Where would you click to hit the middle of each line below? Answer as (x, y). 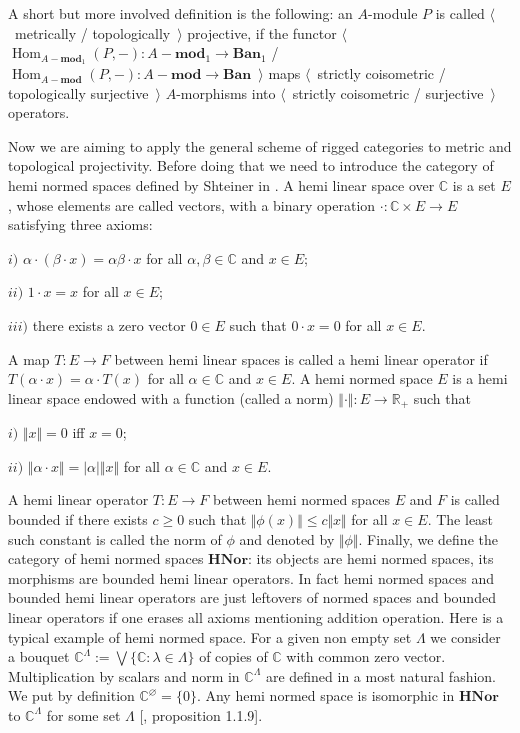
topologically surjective (78, 92)
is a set (474, 185)
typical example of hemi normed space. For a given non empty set (210, 636)
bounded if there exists (78, 519)
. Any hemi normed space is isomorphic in (325, 695)
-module (392, 13)
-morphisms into (226, 92)
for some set (83, 714)
